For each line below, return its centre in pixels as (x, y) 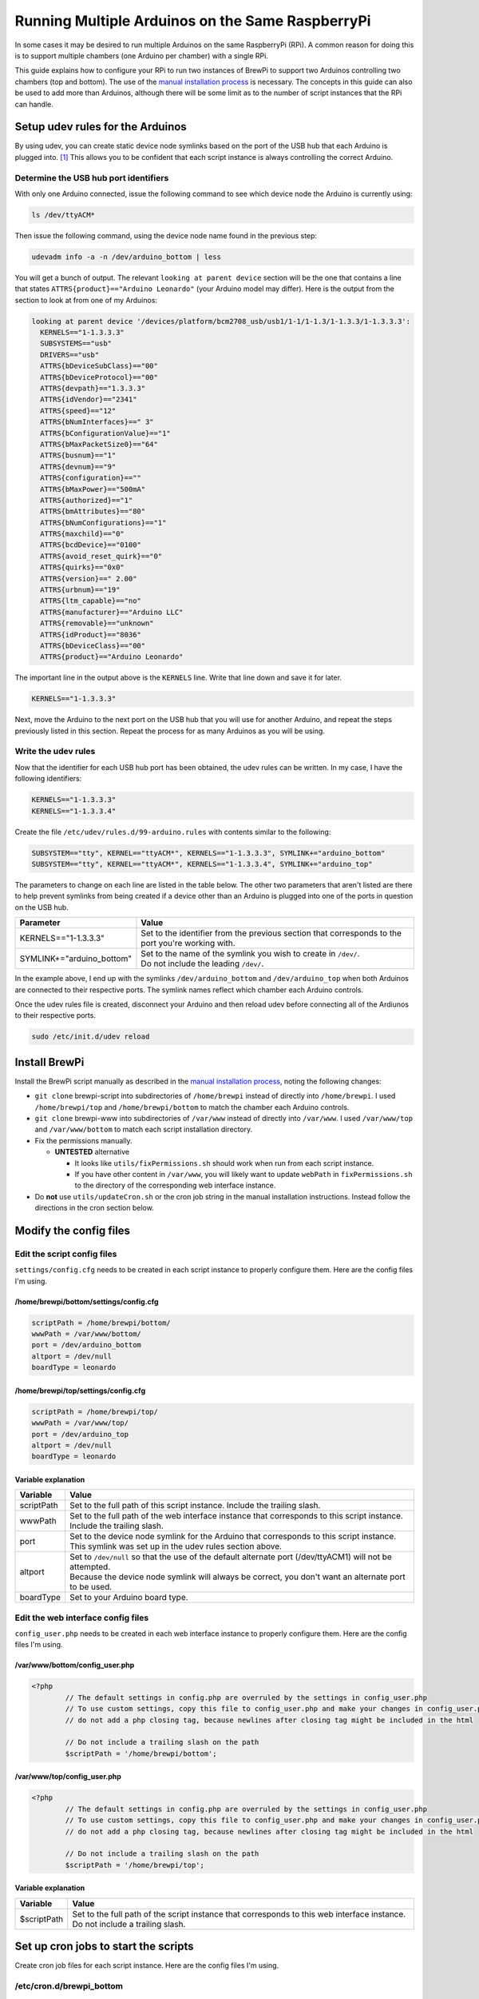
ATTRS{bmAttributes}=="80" (93, 511)
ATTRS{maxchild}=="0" (83, 534)
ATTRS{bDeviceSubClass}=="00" (99, 366)
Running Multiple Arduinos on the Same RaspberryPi (193, 21)
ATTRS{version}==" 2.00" (89, 579)
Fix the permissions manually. (83, 1140)
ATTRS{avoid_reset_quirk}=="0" (101, 556)
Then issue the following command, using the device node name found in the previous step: (166, 235)
